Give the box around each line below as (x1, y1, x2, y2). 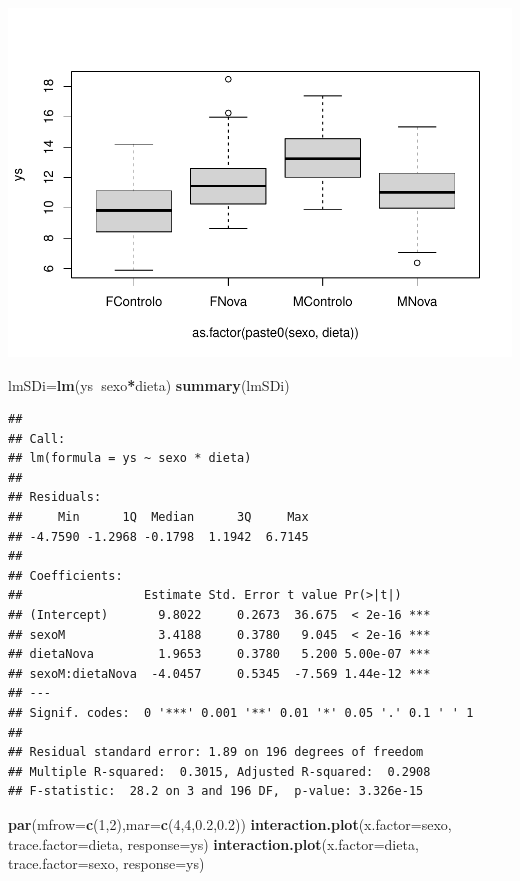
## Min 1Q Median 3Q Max (8, 510, 309, 525)
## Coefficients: (8, 568, 123, 583)
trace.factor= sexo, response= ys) (8, 853, 205, 874)
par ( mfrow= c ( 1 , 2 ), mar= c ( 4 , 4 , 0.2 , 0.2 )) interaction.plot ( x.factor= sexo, (8, 813, 452, 834)
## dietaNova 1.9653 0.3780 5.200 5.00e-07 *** (8, 647, 431, 662)
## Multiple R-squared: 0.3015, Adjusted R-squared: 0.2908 (8, 764, 431, 779)
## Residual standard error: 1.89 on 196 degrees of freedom (8, 745, 424, 760)
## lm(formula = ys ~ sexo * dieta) (8, 451, 252, 466)
